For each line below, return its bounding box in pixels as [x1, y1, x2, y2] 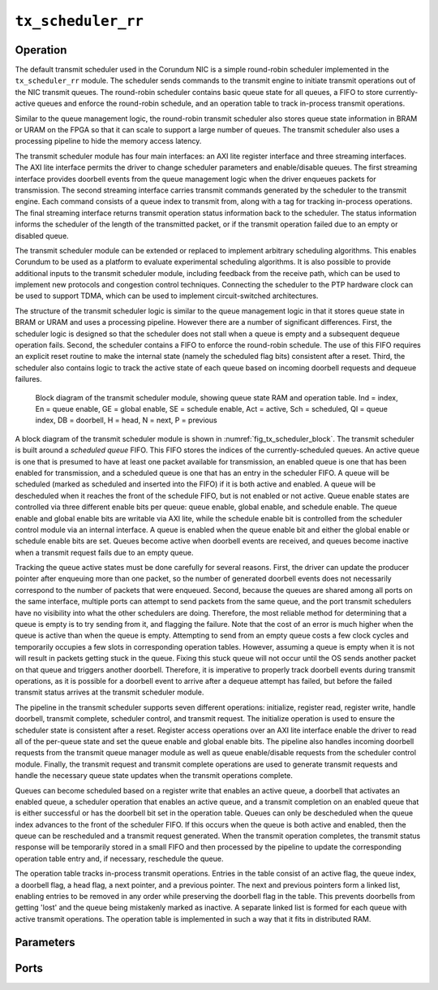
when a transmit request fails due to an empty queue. [15, 547, 194, 557]
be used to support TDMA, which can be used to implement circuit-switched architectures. [15, 291, 319, 300]
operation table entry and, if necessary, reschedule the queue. [15, 854, 224, 863]
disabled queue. [15, 231, 69, 240]
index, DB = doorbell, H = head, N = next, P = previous [35, 415, 218, 426]
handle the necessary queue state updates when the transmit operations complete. [15, 771, 294, 780]
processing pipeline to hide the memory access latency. [15, 136, 202, 146]
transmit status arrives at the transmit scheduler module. [15, 687, 204, 698]
